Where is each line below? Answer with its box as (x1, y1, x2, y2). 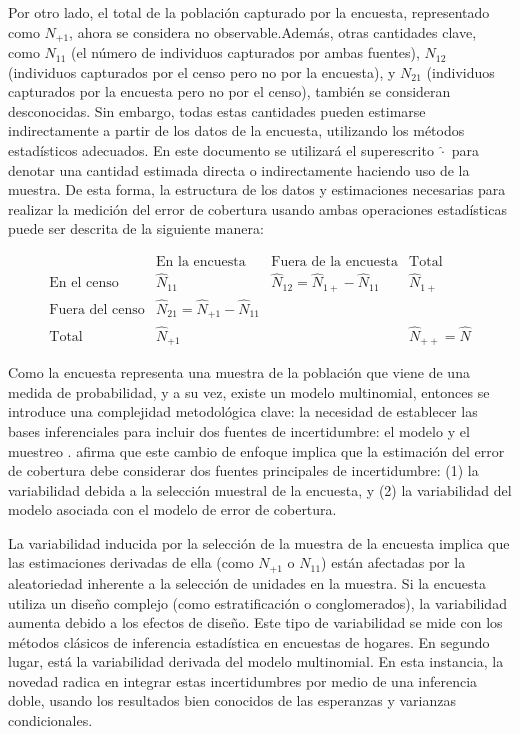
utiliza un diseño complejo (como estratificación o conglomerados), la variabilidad (8, 592, 507, 613)
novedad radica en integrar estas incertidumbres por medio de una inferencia (8, 670, 478, 691)
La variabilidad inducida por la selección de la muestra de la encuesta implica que (8, 532, 510, 553)
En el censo (49, 276, 119, 291)
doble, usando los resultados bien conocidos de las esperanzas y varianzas (8, 690, 457, 711)
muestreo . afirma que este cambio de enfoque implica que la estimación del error (8, 440, 505, 461)
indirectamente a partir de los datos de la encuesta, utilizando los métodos (8, 120, 465, 141)
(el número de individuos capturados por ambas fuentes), (71, 42, 420, 63)
